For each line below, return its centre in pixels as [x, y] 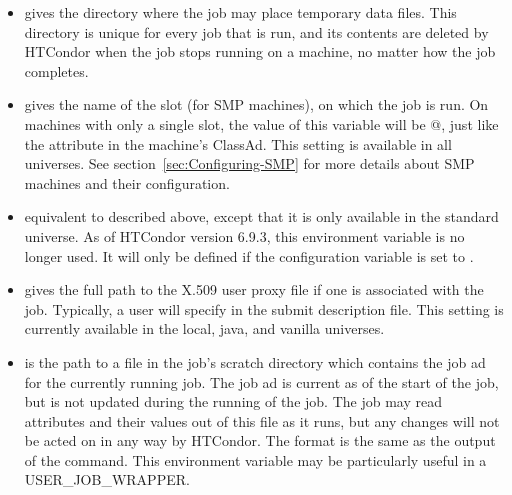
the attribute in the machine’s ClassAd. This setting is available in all [238, 143]
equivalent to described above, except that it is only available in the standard [261, 216]
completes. [56, 70]
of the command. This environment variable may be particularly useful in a [255, 459]
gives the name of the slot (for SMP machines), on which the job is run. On [256, 104]
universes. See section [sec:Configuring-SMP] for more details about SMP [249, 163]
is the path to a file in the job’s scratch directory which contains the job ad [255, 361]
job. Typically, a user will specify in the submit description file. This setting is [264, 308]
